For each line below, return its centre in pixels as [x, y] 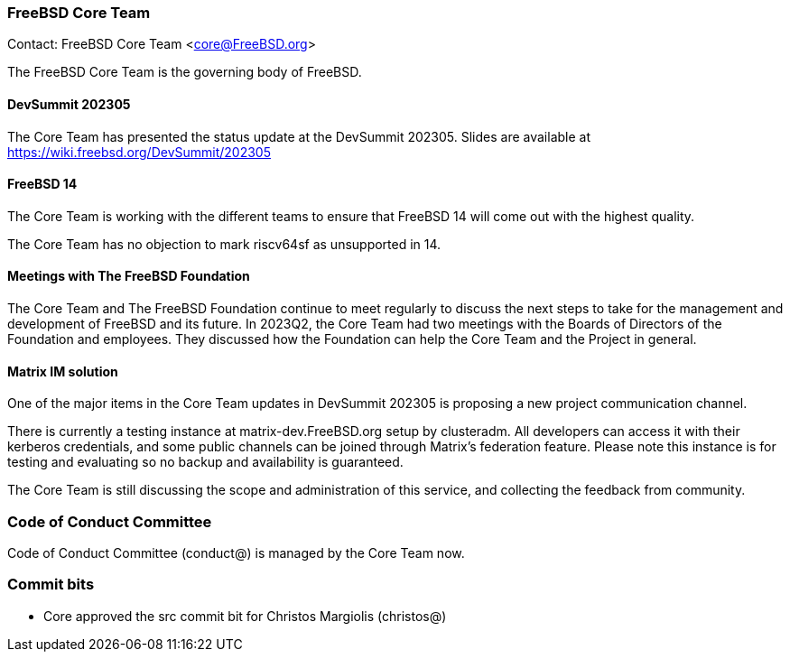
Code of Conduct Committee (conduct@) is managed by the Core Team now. [236, 553]
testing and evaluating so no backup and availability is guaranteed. [205, 462]
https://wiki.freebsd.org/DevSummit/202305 [139, 152]
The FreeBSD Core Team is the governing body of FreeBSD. [185, 72]
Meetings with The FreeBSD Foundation [129, 276]
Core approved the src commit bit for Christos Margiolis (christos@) [245, 616]
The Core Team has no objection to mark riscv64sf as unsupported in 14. [224, 244]
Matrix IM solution [63, 371]
